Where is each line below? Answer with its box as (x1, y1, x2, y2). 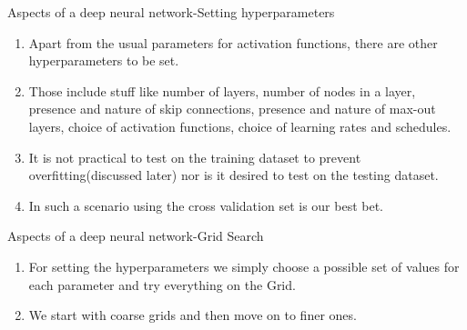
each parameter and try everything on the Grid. (28, 275, 296, 294)
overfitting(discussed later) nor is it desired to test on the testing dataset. (28, 165, 439, 185)
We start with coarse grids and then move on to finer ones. (28, 305, 357, 325)
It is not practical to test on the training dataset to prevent (28, 147, 361, 166)
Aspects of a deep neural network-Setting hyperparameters (7, 3, 335, 21)
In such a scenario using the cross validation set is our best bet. (28, 195, 383, 215)
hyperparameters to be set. (28, 51, 179, 70)
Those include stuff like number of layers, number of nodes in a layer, (28, 81, 416, 100)
